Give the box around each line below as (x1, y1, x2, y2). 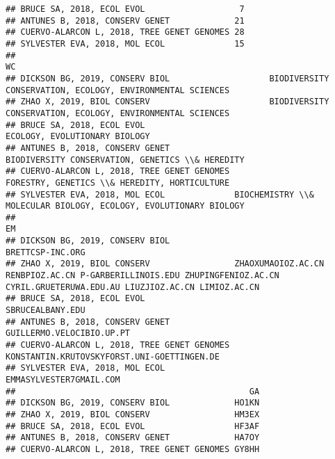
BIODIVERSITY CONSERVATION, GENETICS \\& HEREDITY (6, 154, 245, 165)
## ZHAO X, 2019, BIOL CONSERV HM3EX (6, 409, 260, 419)
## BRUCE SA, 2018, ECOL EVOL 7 (6, 4, 245, 14)
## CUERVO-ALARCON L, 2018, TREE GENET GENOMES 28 (6, 27, 245, 38)
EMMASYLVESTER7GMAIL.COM (6, 375, 120, 385)
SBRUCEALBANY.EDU (6, 305, 85, 316)
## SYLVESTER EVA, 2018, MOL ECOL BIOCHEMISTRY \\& (6, 189, 314, 200)
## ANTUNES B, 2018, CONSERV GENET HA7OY (6, 433, 260, 443)
